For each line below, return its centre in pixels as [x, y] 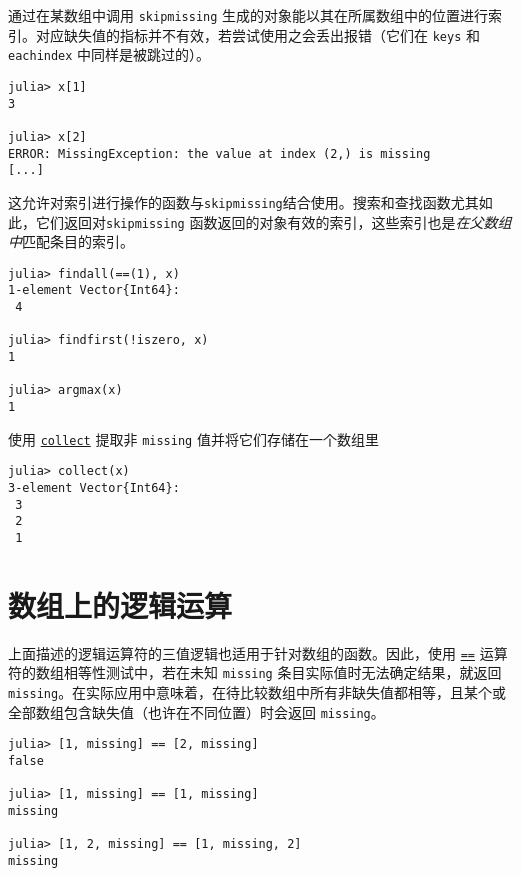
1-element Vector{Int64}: [94, 290]
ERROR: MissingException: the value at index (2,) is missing [219, 153]
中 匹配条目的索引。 [71, 241]
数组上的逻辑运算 [120, 604]
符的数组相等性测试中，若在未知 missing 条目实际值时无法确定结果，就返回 [255, 672]
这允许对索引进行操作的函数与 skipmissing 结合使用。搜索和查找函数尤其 [243, 201]
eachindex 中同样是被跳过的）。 [109, 54]
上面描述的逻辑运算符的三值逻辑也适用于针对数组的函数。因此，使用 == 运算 [258, 652]
